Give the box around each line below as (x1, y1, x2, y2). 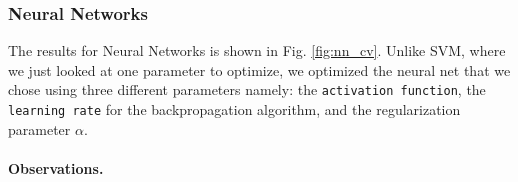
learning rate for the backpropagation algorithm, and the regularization (8, 99, 461, 120)
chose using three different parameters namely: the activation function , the (8, 79, 486, 100)
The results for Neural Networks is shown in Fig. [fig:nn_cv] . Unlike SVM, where (8, 40, 506, 61)
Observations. (8, 157, 104, 178)
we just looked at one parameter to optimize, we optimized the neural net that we (8, 59, 511, 80)
